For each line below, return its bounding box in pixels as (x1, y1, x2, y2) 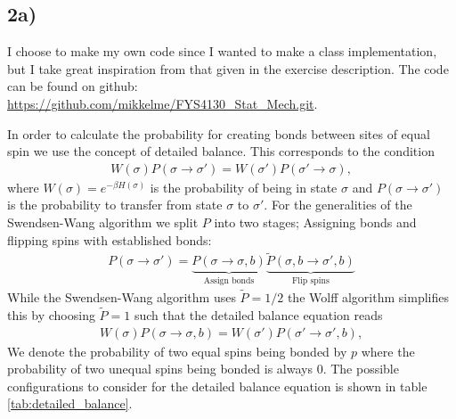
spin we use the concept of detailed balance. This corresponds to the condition (7, 142, 435, 160)
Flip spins (291, 276, 330, 286)
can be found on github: (7, 77, 138, 95)
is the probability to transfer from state (7, 195, 223, 214)
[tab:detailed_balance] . (7, 394, 133, 413)
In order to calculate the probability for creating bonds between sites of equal (7, 124, 430, 143)
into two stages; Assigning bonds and (214, 212, 417, 231)
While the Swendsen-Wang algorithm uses (7, 288, 236, 307)
